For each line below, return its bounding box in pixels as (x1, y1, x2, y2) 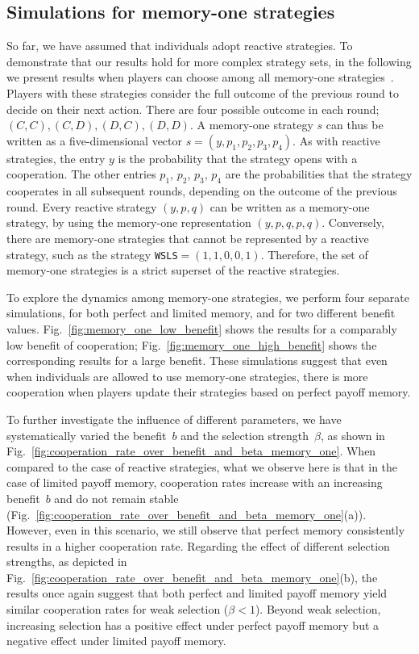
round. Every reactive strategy (6, 198, 157, 215)
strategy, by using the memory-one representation (6, 214, 251, 231)
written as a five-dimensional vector (6, 132, 182, 149)
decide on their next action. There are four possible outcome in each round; (6, 100, 380, 117)
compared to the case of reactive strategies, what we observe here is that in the (6, 458, 398, 475)
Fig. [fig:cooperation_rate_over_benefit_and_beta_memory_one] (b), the (6, 568, 378, 585)
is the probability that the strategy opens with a (118, 149, 358, 166)
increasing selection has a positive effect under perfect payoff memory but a (6, 616, 380, 633)
